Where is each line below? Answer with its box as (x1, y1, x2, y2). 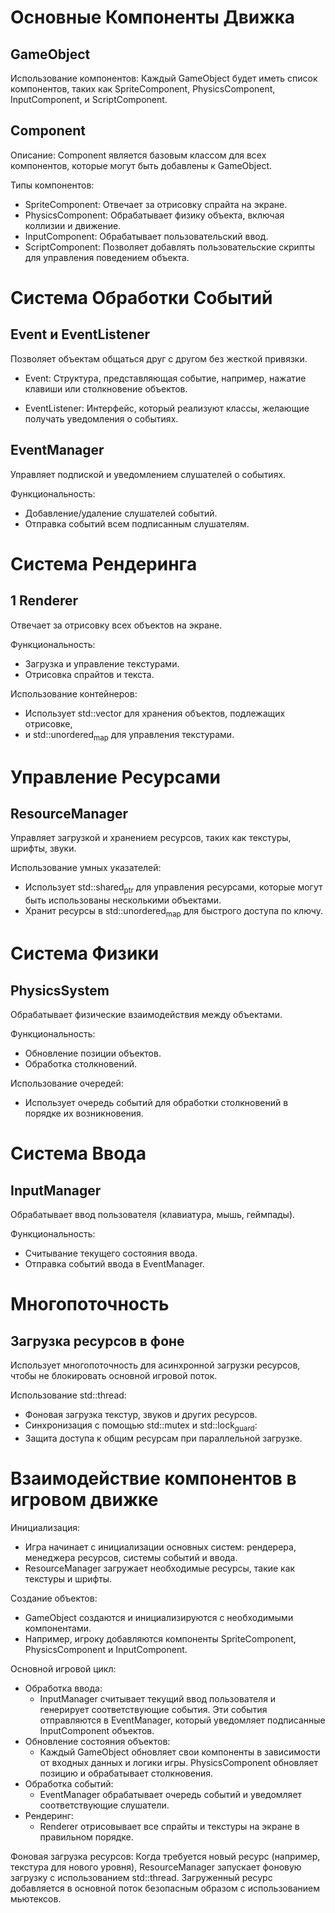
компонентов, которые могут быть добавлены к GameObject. (10, 159, 273, 171)
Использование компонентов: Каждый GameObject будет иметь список (10, 72, 318, 84)
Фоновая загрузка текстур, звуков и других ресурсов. (24, 1409, 258, 1421)
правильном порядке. (39, 1831, 134, 1843)
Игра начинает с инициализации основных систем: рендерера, (24, 1541, 297, 1553)
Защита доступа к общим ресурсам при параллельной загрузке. (24, 1432, 303, 1444)
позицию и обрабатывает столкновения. (39, 1767, 214, 1779)
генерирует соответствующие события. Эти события (39, 1703, 268, 1715)
